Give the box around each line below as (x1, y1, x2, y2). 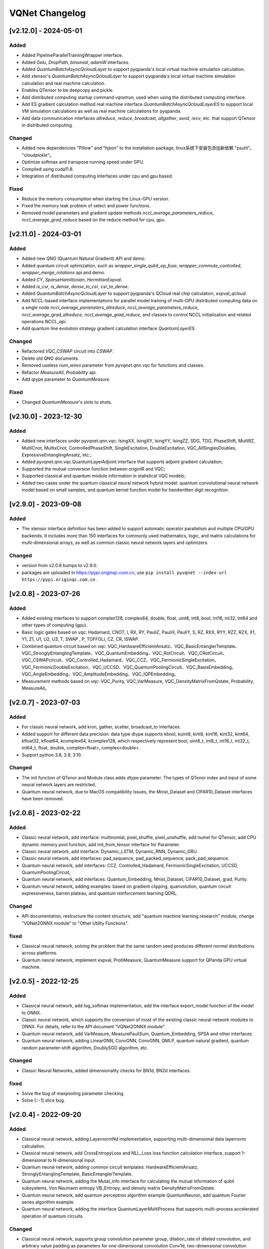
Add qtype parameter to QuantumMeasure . (21, 376, 111, 382)
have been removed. (21, 795, 64, 801)
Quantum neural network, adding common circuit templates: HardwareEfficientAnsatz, (21, 1164, 199, 1170)
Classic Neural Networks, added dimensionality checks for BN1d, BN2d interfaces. (21, 1067, 191, 1074)
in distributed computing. (21, 122, 73, 128)
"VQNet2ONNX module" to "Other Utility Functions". (21, 920, 129, 926)
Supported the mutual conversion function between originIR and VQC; (21, 466, 165, 472)
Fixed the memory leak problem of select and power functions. (21, 203, 151, 209)
